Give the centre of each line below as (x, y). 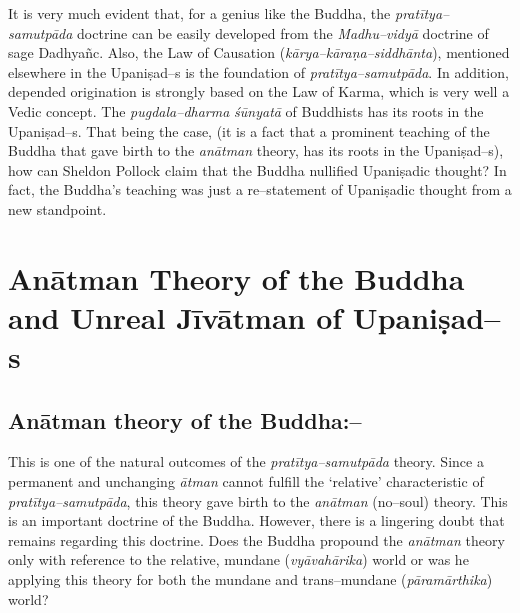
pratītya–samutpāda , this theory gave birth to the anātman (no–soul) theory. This (258, 500)
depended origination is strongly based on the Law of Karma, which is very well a (259, 91)
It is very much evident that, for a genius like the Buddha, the (199, 13)
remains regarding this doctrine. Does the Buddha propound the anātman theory (256, 539)
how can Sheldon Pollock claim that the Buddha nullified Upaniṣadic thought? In (257, 169)
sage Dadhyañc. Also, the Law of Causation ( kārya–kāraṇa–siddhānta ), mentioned (259, 52)
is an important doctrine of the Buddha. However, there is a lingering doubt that (256, 520)
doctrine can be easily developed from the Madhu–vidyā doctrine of (283, 32)
